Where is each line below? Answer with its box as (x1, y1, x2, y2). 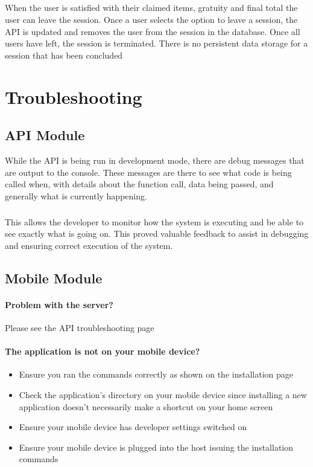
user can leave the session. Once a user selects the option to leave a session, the (5, 13, 298, 25)
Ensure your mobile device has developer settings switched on (19, 420, 247, 433)
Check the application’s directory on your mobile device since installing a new (19, 388, 307, 401)
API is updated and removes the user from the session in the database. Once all (5, 25, 300, 37)
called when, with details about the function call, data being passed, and (5, 178, 274, 190)
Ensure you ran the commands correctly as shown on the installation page (19, 368, 293, 381)
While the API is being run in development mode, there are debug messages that (5, 153, 305, 166)
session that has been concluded (5, 48, 123, 61)
